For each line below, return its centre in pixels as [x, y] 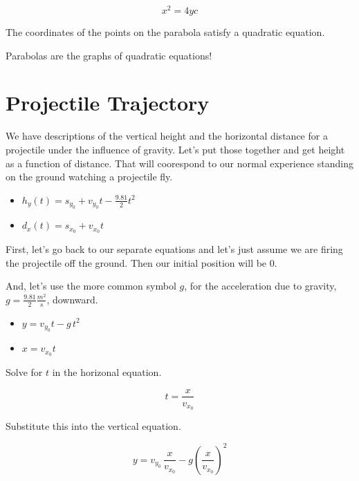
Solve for [24, 371]
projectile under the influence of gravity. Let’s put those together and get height [175, 149]
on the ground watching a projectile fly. [89, 177]
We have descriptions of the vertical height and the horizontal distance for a [167, 136]
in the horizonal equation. [107, 371]
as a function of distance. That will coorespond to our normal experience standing [179, 163]
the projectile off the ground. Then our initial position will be [136, 262]
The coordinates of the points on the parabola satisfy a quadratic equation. [165, 32]
